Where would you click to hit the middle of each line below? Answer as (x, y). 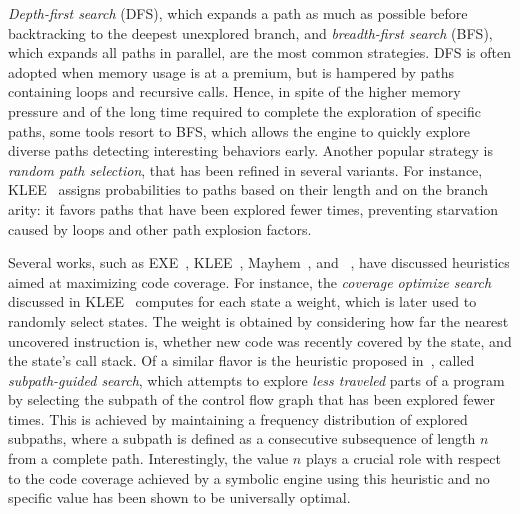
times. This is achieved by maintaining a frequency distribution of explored (238, 418)
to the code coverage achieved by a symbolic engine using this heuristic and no (249, 477)
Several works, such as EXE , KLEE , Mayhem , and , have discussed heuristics (259, 262)
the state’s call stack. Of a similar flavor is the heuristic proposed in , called (241, 360)
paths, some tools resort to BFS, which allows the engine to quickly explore (239, 130)
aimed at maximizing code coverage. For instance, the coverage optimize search (250, 281)
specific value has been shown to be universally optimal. (179, 497)
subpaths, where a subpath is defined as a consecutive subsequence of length (242, 438)
